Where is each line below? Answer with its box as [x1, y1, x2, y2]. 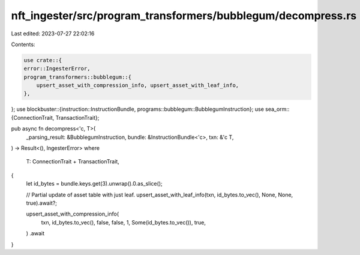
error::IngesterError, [23, 65, 91, 72]
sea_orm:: [265, 105, 290, 113]
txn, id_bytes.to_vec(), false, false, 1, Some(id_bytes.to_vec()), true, [41, 218, 206, 226]
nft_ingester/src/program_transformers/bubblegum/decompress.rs [11, 9, 357, 22]
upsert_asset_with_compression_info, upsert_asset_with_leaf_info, [36, 82, 239, 89]
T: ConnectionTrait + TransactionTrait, [26, 158, 119, 165]
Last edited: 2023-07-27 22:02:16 [11, 30, 95, 37]
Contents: [11, 41, 35, 48]
